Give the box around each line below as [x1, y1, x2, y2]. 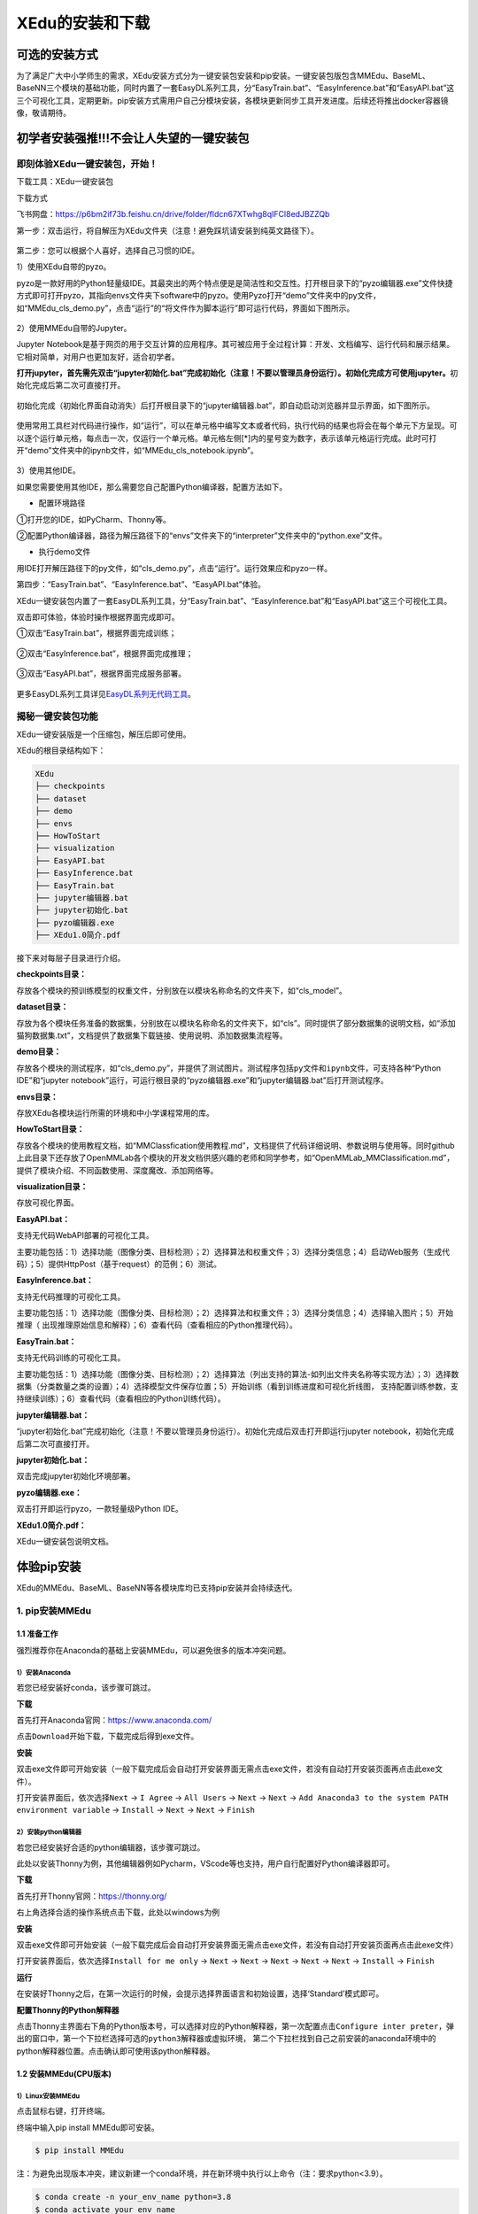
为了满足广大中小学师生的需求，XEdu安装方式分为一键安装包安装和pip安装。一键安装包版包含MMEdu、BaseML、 [16, 71, 431, 81]
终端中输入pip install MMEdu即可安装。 [16, 2122, 159, 2133]
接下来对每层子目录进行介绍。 [16, 953, 126, 964]
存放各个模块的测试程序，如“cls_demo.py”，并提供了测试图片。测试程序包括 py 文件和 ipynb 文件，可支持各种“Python [16, 1063, 442, 1073]
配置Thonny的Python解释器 [16, 2004, 119, 2015]
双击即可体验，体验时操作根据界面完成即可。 [16, 611, 180, 622]
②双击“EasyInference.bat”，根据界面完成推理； [16, 647, 194, 659]
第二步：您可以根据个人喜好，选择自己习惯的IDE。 [16, 244, 200, 256]
